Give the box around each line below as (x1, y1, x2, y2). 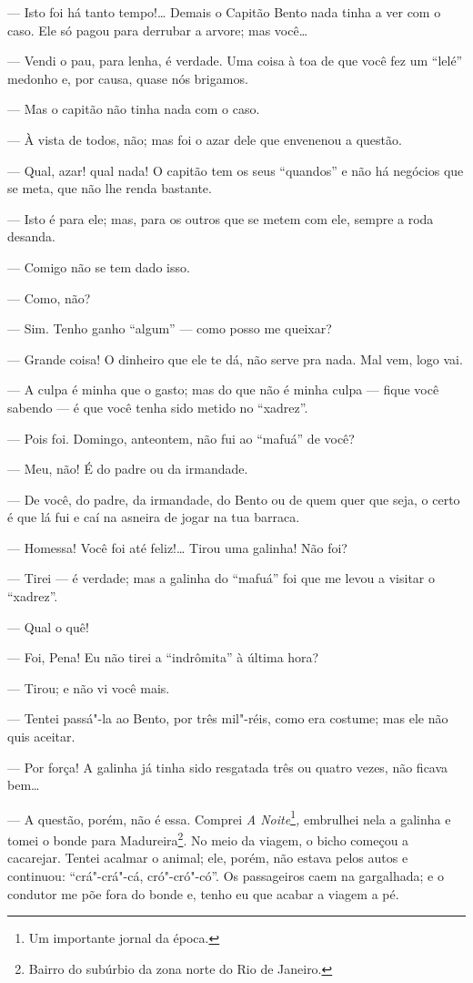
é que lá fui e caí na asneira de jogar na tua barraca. (7, 507, 300, 527)
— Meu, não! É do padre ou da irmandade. (7, 459, 248, 478)
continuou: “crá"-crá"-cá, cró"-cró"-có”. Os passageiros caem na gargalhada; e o (7, 865, 444, 885)
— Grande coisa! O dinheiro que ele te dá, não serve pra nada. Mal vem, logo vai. (7, 349, 463, 368)
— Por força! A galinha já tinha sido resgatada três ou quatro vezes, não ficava (7, 757, 448, 776)
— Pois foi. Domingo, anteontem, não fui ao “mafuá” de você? (7, 428, 355, 447)
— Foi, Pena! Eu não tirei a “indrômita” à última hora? (7, 648, 319, 667)
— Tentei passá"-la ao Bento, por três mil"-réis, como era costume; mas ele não (7, 709, 448, 728)
